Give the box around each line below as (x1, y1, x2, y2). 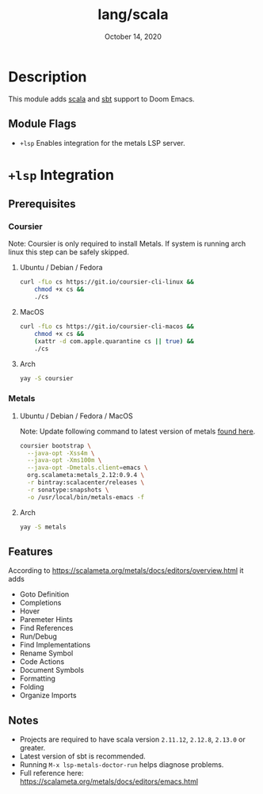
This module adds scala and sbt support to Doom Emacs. (8, 94, 196, 104)
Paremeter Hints (19, 615, 73, 624)
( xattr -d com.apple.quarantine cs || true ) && (34, 337, 194, 345)
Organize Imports (19, 691, 77, 700)
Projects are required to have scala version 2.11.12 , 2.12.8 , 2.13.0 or (19, 735, 246, 744)
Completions (19, 598, 62, 608)
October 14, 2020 (104, 32, 162, 41)
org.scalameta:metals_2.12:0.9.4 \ (27, 471, 145, 479)
